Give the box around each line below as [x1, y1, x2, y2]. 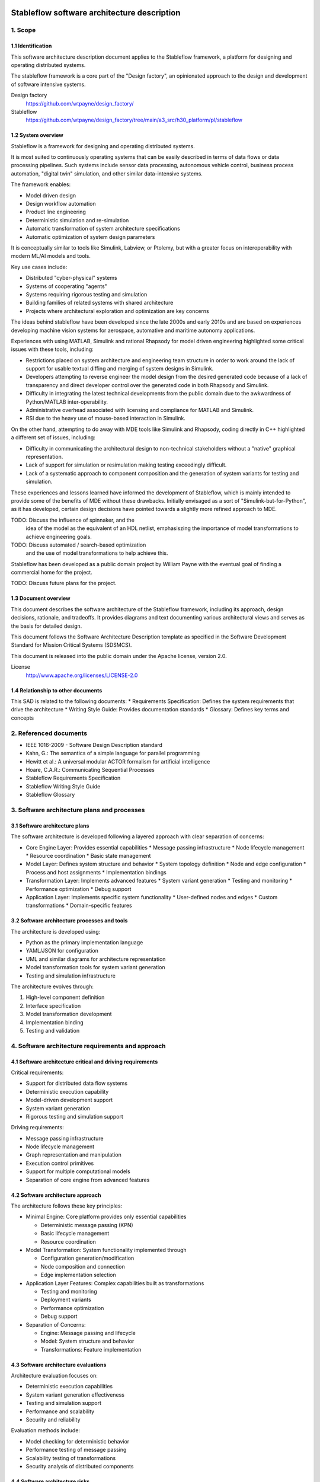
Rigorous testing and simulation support [25, 1113, 124, 1120]
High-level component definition [25, 994, 105, 1001]
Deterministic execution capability [25, 1088, 109, 1095]
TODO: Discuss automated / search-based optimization [11, 541, 146, 548]
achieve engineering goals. [25, 533, 92, 540]
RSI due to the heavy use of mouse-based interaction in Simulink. [25, 415, 186, 422]
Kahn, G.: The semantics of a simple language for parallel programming [25, 750, 200, 757]
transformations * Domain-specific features [25, 902, 133, 909]
